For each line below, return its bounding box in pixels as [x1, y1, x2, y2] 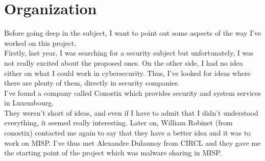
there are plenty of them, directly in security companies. [4, 77, 180, 88]
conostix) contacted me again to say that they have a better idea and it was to [4, 127, 251, 138]
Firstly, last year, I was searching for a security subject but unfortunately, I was [4, 47, 254, 58]
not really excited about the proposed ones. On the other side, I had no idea [4, 57, 243, 68]
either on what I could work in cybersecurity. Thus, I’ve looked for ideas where [4, 67, 251, 78]
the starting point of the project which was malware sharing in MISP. [4, 147, 222, 158]
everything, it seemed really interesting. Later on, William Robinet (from [4, 117, 233, 128]
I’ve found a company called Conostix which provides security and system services [4, 87, 261, 98]
